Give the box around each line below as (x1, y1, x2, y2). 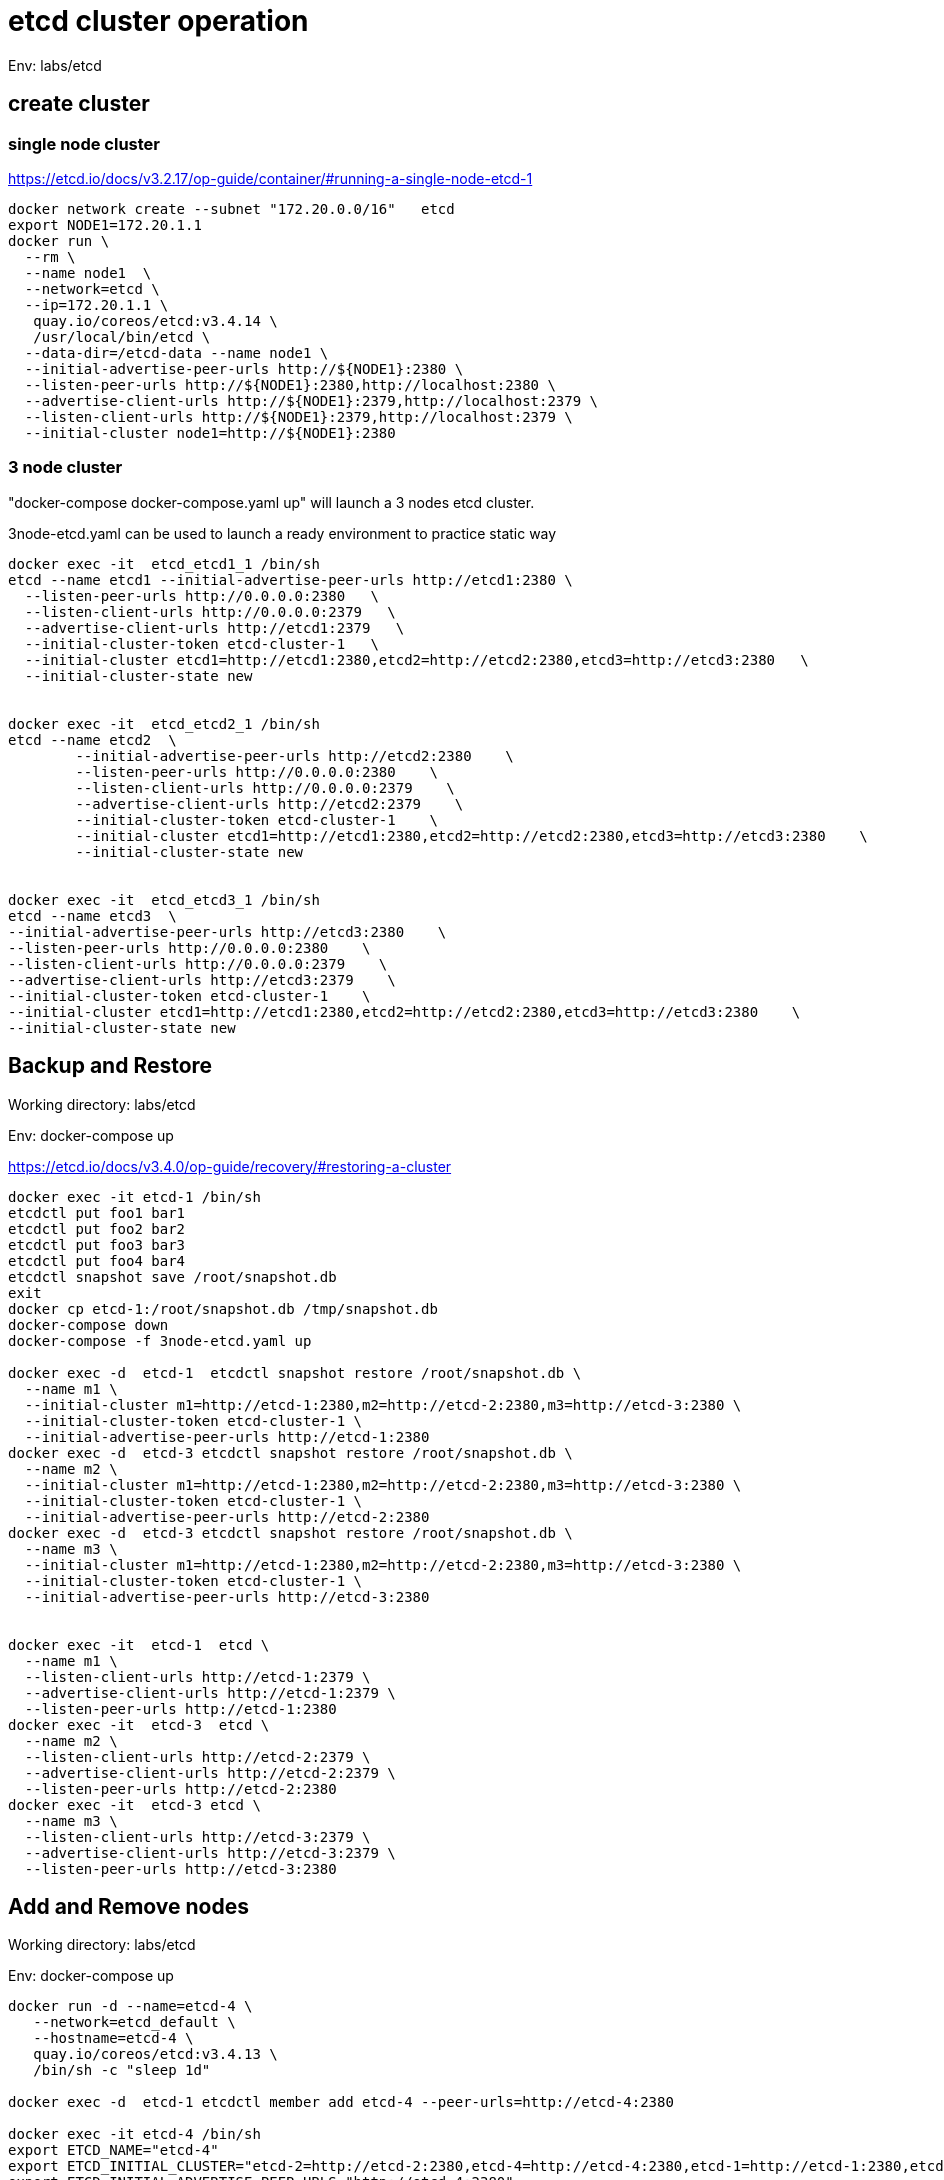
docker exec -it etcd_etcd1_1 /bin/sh (8, 555, 320, 572)
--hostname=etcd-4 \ (33, 2030, 194, 2047)
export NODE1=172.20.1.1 (8, 216, 202, 233)
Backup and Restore (8, 1053, 213, 1079)
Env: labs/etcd (8, 56, 102, 74)
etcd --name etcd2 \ (8, 731, 177, 748)
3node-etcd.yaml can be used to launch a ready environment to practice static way (8, 524, 557, 542)
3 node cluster (8, 457, 123, 478)
